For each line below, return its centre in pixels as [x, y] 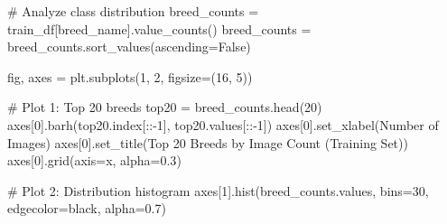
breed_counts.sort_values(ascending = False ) [129, 47]
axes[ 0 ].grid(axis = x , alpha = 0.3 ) [94, 160]
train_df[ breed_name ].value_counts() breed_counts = [159, 28]
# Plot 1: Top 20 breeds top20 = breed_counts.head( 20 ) [165, 107]
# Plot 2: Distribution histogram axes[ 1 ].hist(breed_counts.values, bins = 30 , [218, 190]
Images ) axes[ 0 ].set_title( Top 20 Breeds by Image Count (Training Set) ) [208, 142]
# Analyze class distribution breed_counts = [133, 11]
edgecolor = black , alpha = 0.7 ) [87, 208]
